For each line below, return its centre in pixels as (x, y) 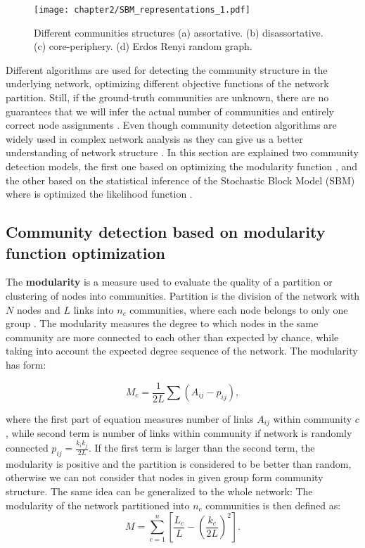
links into (94, 309)
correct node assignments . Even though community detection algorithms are (171, 125)
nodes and (38, 309)
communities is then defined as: (273, 505)
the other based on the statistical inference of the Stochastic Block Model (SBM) (180, 180)
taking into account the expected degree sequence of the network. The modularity (182, 351)
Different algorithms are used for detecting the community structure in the (167, 69)
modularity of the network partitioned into (98, 505)
